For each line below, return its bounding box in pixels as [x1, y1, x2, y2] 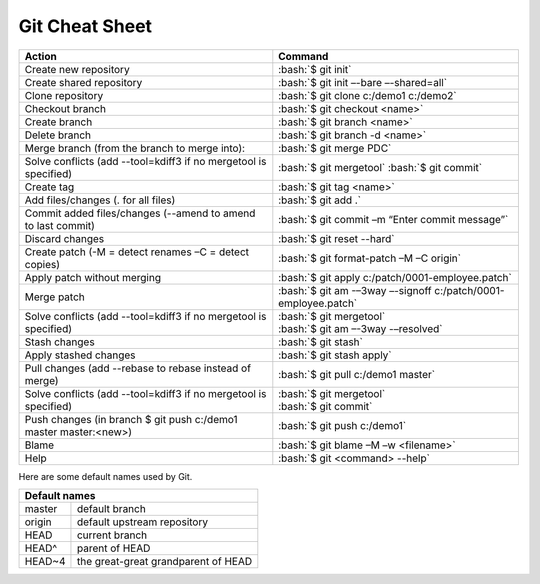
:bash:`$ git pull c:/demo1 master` [278, 367, 435, 381]
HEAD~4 [24, 554, 66, 568]
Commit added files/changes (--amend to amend [24, 206, 256, 220]
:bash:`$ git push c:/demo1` [278, 418, 407, 432]
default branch [76, 501, 147, 515]
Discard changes [24, 231, 105, 245]
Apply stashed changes [24, 348, 136, 362]
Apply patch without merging [24, 270, 162, 284]
